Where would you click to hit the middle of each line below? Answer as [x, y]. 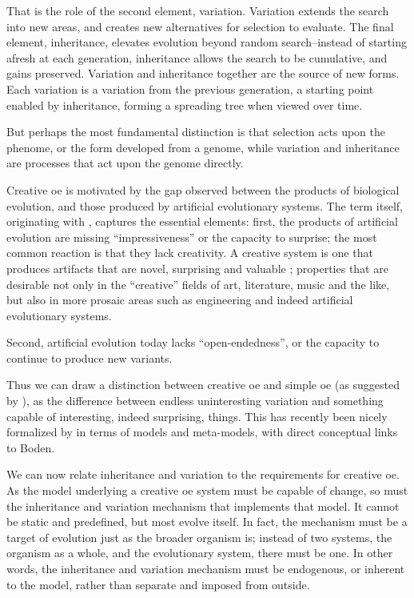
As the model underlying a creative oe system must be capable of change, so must [207, 490]
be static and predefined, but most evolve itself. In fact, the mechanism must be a [207, 522]
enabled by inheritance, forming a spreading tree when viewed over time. [185, 104]
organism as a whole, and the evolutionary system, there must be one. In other [200, 553]
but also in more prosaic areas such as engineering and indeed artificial [180, 300]
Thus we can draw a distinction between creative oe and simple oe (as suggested [203, 385]
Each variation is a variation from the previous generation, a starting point [190, 88]
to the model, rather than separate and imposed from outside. [158, 584]
